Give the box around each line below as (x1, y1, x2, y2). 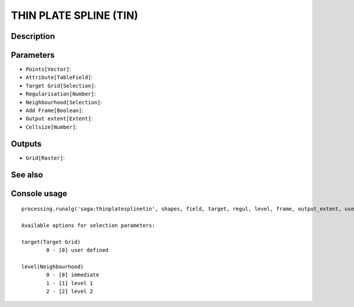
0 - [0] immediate (46, 272, 100, 278)
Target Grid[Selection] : (25, 82, 96, 89)
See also (11, 170, 44, 180)
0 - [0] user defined (46, 247, 109, 253)
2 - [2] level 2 (46, 288, 93, 295)
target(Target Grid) (21, 239, 81, 245)
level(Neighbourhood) (21, 263, 84, 270)
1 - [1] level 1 (46, 280, 93, 286)
